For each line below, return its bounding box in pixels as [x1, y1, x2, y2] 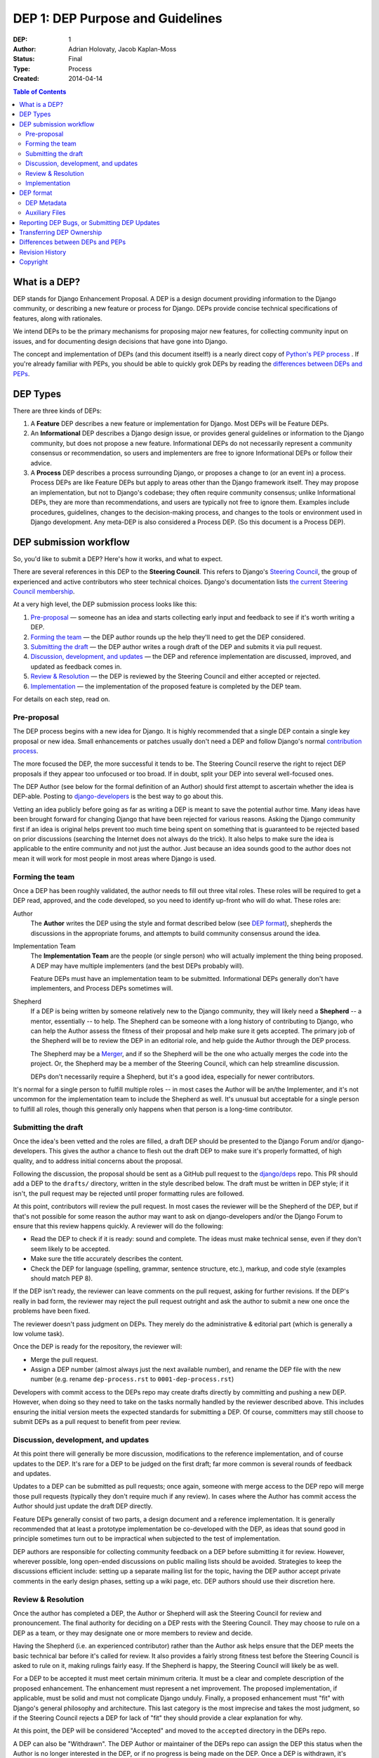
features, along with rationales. [13, 314, 103, 323]
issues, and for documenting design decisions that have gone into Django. [13, 337, 228, 345]
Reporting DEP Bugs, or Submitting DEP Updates [19, 218, 161, 226]
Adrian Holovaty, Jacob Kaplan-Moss [68, 44, 177, 53]
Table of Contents [13, 87, 67, 96]
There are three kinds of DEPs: [13, 406, 102, 415]
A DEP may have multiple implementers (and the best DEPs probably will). [30, 961, 244, 970]
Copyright [19, 257, 48, 267]
